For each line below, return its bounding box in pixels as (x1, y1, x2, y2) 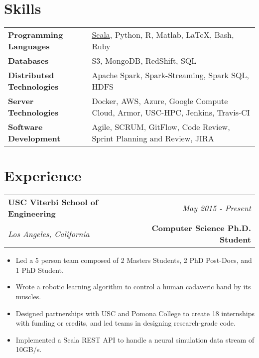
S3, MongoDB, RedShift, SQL (92, 55, 197, 67)
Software (8, 121, 43, 133)
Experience (4, 165, 82, 186)
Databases (8, 55, 49, 67)
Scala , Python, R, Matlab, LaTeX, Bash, (92, 29, 234, 41)
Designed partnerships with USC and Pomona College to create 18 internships (15, 308, 255, 318)
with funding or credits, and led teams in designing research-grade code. (15, 318, 236, 328)
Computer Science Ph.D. (151, 222, 251, 234)
